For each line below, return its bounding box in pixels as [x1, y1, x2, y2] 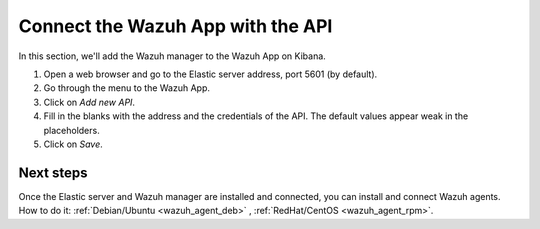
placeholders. [43, 124, 100, 136]
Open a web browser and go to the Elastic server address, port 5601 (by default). [43, 68, 378, 80]
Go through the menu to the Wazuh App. [43, 82, 210, 94]
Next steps [18, 164, 88, 181]
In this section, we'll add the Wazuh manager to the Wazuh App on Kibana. [18, 50, 327, 62]
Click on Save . [43, 138, 104, 150]
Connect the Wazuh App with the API [18, 15, 333, 37]
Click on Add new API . [43, 96, 135, 108]
